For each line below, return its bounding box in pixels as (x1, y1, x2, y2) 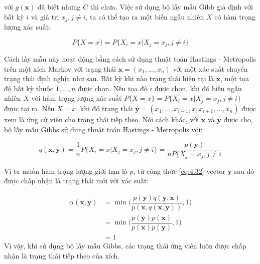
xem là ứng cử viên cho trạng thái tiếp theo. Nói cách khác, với (4, 114, 199, 124)
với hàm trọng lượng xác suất (31, 93, 122, 103)
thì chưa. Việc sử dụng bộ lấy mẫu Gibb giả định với (90, 2, 253, 12)
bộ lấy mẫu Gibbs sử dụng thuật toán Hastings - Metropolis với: (4, 124, 203, 134)
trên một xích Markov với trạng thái (4, 63, 116, 74)
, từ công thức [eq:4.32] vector (133, 165, 225, 176)
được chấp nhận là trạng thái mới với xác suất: (4, 175, 149, 186)
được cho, (223, 114, 253, 124)
